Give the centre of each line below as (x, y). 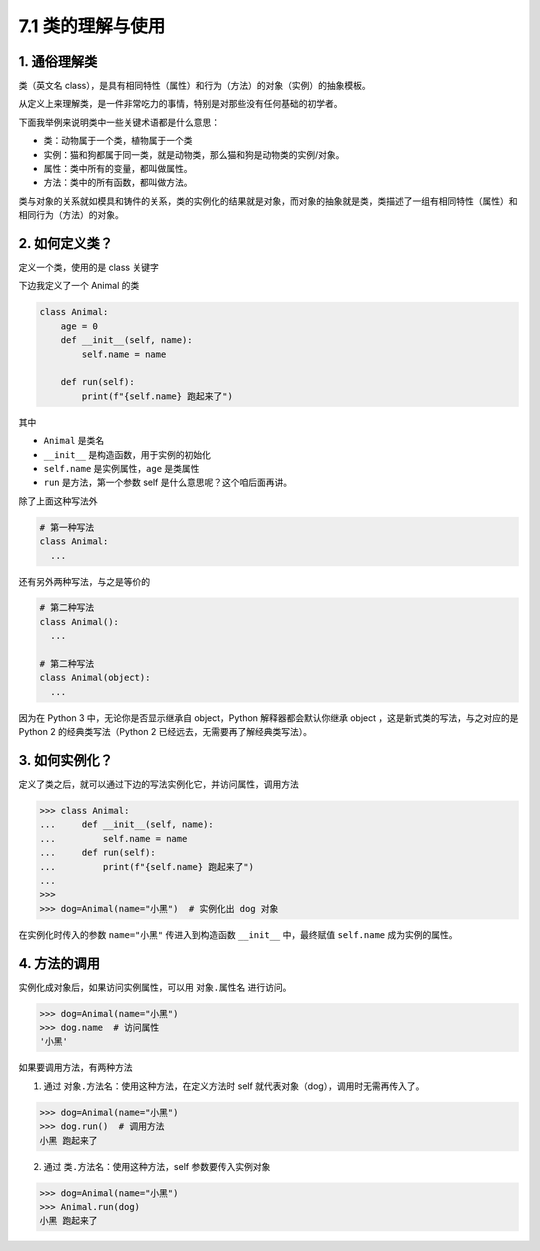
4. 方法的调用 (59, 963)
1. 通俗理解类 (58, 61)
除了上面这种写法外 (58, 501)
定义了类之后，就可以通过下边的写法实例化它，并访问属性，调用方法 (158, 784)
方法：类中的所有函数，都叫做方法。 (118, 182)
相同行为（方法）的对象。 (71, 215)
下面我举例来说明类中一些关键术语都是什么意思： (119, 122)
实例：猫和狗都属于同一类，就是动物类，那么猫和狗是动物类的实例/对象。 (194, 154)
